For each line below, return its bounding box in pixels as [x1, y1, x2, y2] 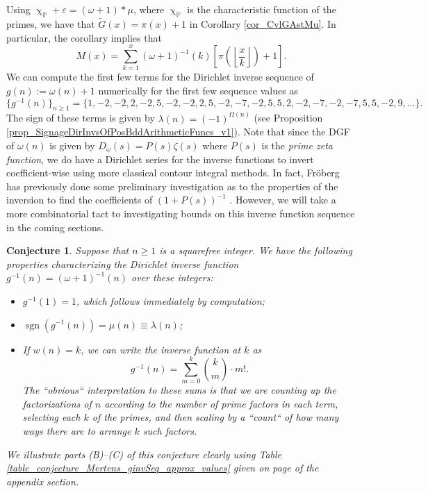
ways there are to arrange [22, 424, 131, 438]
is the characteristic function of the [187, 2, 336, 16]
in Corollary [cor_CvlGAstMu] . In [189, 17, 336, 31]
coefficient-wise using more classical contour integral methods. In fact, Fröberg [6, 165, 340, 180]
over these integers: [131, 270, 213, 285]
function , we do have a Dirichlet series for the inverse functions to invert [6, 151, 314, 166]
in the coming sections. [6, 219, 104, 234]
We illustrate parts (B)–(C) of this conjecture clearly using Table [6, 446, 282, 461]
